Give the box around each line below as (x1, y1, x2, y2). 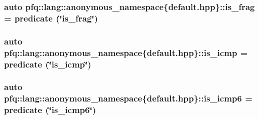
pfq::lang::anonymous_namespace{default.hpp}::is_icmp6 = (4, 92, 252, 104)
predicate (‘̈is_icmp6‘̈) (4, 103, 96, 116)
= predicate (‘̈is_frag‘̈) (4, 11, 98, 24)
